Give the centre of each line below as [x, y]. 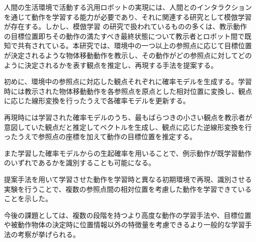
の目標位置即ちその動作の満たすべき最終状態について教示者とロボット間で [124, 36]
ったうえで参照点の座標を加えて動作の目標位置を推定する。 [100, 136]
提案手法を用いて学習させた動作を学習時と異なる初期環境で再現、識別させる [128, 179]
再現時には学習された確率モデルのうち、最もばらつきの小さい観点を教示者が [128, 117]
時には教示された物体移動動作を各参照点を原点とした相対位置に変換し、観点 [128, 91]
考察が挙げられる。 [48, 234]
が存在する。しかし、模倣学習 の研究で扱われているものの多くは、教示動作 [126, 26]
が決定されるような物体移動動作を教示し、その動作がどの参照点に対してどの [128, 55]
